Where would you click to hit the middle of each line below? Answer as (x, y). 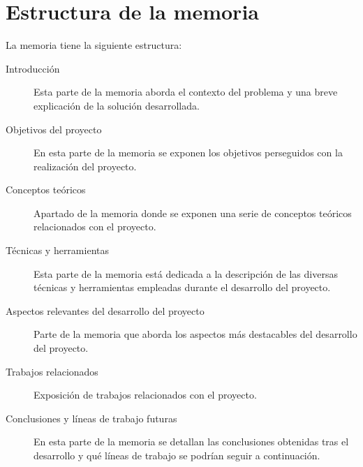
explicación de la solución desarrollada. (117, 105)
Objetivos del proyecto (54, 129)
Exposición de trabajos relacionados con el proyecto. (145, 395)
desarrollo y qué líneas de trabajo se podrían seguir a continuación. (177, 455)
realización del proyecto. (85, 166)
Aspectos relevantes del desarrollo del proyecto (105, 310)
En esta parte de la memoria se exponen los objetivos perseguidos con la (188, 153)
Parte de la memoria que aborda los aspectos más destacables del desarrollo (195, 334)
